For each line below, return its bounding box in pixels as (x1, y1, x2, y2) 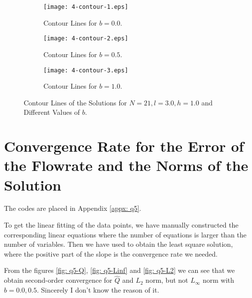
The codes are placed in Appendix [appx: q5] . (4, 203, 142, 213)
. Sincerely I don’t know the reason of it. (36, 284, 159, 295)
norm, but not (145, 275, 188, 285)
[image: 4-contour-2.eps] (43, 35, 128, 42)
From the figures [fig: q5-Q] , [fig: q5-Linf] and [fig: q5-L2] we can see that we (4, 265, 235, 275)
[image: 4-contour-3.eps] (43, 66, 128, 74)
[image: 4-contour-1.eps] (43, 3, 128, 10)
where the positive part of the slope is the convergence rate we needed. (4, 248, 218, 259)
